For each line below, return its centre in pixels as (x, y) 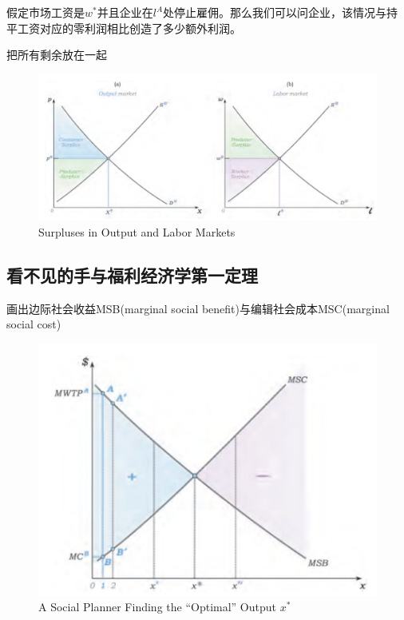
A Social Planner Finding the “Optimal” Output (157, 607)
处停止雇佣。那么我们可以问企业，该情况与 (275, 12)
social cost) (34, 324)
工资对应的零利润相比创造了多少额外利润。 (129, 28)
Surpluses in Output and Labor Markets (137, 231)
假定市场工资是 (46, 12)
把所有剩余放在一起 (57, 55)
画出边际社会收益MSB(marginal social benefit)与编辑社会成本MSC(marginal (198, 308)
